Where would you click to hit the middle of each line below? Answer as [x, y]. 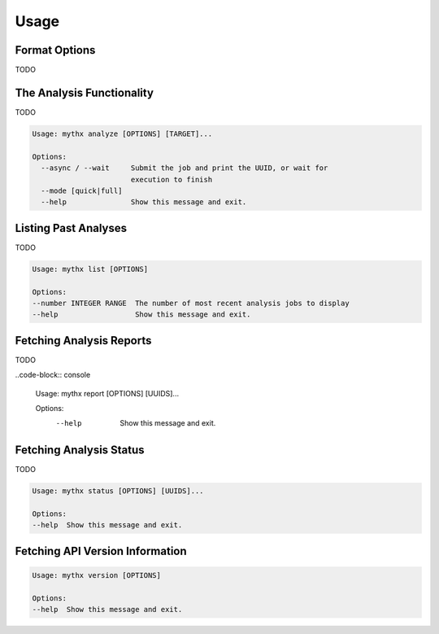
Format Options [55, 50]
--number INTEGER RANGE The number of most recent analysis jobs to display [191, 303]
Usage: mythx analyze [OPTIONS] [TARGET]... [122, 133]
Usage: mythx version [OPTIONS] [97, 575]
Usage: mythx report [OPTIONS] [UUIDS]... [107, 393]
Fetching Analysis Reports [83, 341]
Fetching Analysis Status [80, 450]
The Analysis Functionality [85, 92]
